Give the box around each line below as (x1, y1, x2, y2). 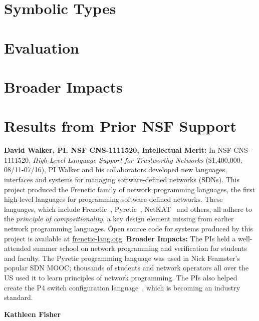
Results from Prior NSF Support (4, 116, 236, 136)
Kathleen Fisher (4, 308, 61, 319)
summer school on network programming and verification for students (33, 243, 247, 253)
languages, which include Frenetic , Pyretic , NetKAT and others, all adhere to (4, 203, 252, 214)
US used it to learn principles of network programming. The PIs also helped (4, 272, 237, 282)
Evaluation (4, 37, 79, 58)
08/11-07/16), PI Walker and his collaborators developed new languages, (4, 164, 227, 175)
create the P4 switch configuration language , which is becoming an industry (4, 282, 240, 292)
